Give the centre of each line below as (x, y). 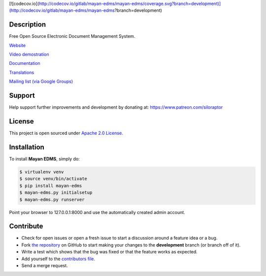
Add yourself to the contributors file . (58, 259)
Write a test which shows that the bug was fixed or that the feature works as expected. (110, 252)
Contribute (26, 226)
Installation (27, 147)
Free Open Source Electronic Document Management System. (72, 36)
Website (17, 45)
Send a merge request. (45, 265)
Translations (22, 72)
